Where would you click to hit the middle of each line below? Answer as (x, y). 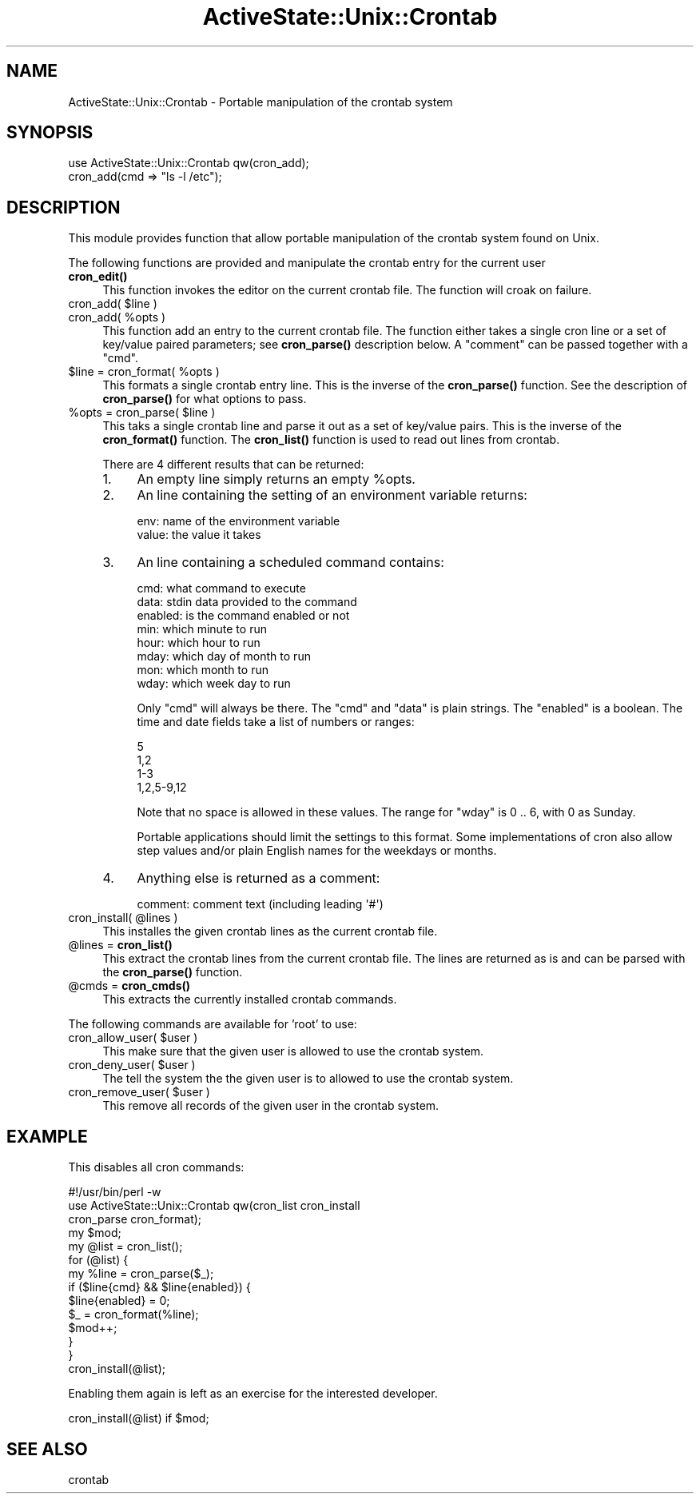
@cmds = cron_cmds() (129, 986)
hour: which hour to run (199, 643)
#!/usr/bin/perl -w (115, 1192)
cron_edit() (98, 277)
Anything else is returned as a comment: (259, 878)
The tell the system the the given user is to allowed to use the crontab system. (308, 1079)
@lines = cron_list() (120, 945)
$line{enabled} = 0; (119, 1301)
